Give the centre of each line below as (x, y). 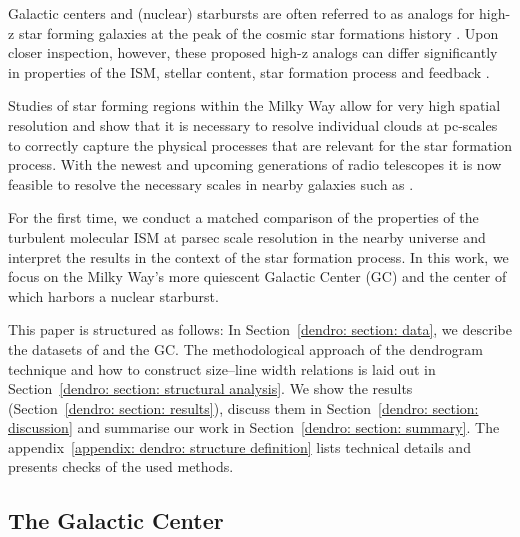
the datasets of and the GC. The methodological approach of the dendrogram (245, 348)
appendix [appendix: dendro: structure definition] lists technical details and (239, 446)
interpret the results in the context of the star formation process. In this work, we (258, 256)
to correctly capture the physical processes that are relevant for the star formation (260, 144)
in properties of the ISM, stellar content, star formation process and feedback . (249, 71)
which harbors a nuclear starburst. (113, 295)
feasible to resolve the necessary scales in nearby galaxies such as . (211, 183)
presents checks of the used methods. (121, 466)
